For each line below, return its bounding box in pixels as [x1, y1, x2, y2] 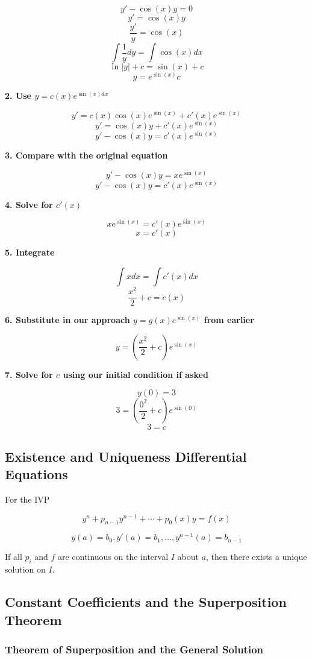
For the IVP [5, 492, 50, 505]
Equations [5, 465, 68, 483]
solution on [5, 563, 46, 576]
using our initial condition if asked [63, 368, 208, 380]
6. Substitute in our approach [5, 313, 130, 326]
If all [5, 550, 22, 563]
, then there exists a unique [206, 550, 307, 563]
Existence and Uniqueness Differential [5, 447, 247, 465]
